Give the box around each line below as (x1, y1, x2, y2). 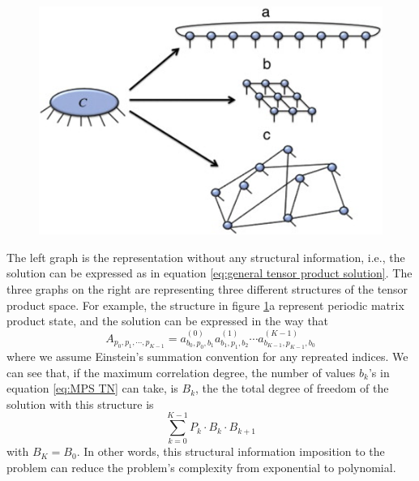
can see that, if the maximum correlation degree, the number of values (6, 363, 356, 380)
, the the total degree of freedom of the (195, 380, 389, 397)
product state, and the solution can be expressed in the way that (6, 312, 329, 329)
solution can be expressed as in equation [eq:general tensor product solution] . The (6, 264, 413, 281)
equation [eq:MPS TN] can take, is (6, 380, 178, 397)
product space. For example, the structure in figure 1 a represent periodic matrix (6, 296, 404, 313)
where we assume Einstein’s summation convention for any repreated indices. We (6, 347, 408, 364)
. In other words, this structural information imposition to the (76, 443, 385, 460)
